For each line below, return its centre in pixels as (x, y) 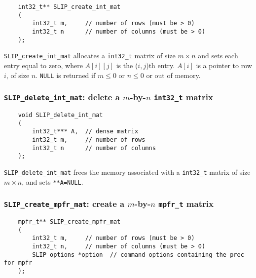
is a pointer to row (224, 65)
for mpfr (18, 263)
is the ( (127, 65)
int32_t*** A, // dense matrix (85, 132)
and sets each (218, 56)
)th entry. (161, 65)
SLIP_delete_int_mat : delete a (62, 97)
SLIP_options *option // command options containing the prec (138, 255)
